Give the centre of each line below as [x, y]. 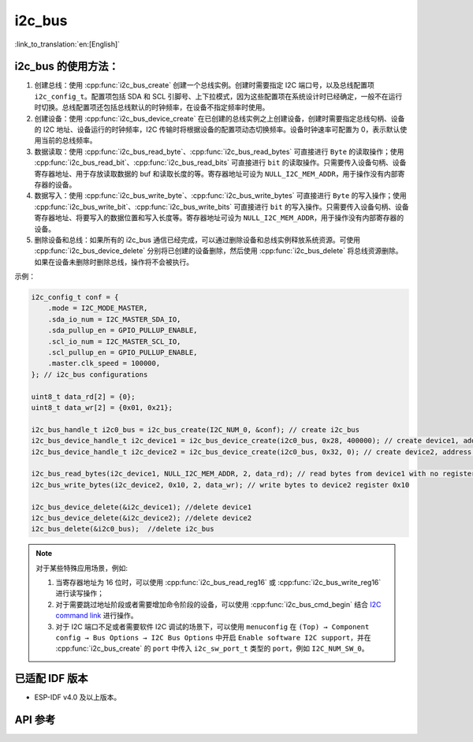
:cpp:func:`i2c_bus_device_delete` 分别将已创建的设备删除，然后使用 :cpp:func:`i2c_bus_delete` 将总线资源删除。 [218, 251]
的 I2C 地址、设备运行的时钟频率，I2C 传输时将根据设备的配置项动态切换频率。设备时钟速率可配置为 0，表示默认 [217, 129]
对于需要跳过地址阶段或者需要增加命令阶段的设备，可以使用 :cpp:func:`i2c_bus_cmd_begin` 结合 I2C [218, 604]
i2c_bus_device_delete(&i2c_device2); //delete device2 [142, 518]
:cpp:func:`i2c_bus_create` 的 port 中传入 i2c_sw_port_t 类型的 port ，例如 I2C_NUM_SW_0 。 [212, 649]
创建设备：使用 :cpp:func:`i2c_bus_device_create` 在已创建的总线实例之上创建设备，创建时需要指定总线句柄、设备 [220, 118]
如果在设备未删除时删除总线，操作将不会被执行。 [114, 262]
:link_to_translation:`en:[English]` [67, 44]
